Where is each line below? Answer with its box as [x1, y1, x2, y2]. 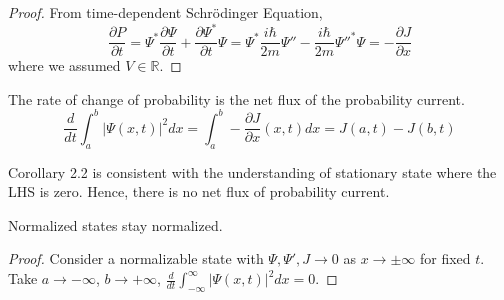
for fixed [420, 248, 471, 269]
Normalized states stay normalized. [8, 214, 223, 235]
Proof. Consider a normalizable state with [8, 248, 264, 269]
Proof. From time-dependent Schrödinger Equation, [8, 2, 323, 22]
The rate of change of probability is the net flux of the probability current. [8, 88, 465, 109]
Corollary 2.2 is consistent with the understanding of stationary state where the [8, 161, 497, 182]
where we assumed [8, 55, 121, 76]
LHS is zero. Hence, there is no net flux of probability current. [8, 181, 390, 202]
